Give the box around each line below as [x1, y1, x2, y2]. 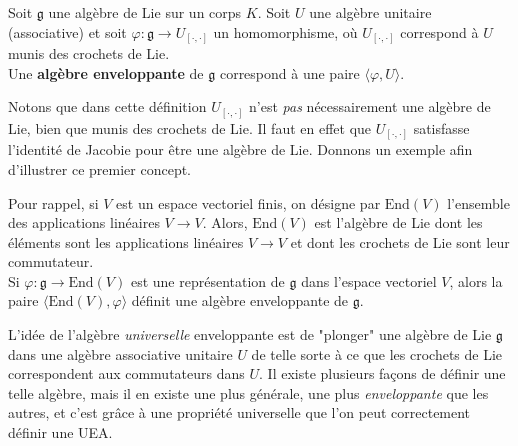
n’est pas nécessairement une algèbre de [249, 96, 491, 117]
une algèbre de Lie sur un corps [48, 2, 242, 22]
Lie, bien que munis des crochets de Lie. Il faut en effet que [8, 117, 372, 138]
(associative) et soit [8, 21, 127, 42]
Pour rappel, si [8, 192, 99, 213]
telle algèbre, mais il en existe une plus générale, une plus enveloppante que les [8, 382, 489, 403]
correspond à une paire [219, 62, 360, 83]
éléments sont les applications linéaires [8, 231, 244, 252]
